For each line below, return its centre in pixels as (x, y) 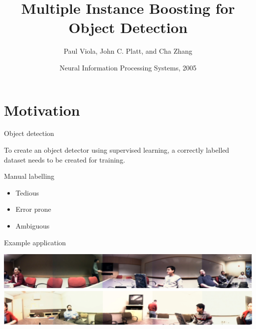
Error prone (33, 209)
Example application (35, 242)
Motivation (42, 110)
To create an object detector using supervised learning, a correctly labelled (117, 150)
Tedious (27, 192)
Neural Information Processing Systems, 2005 (128, 67)
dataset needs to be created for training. (65, 159)
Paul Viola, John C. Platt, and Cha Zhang (128, 51)
